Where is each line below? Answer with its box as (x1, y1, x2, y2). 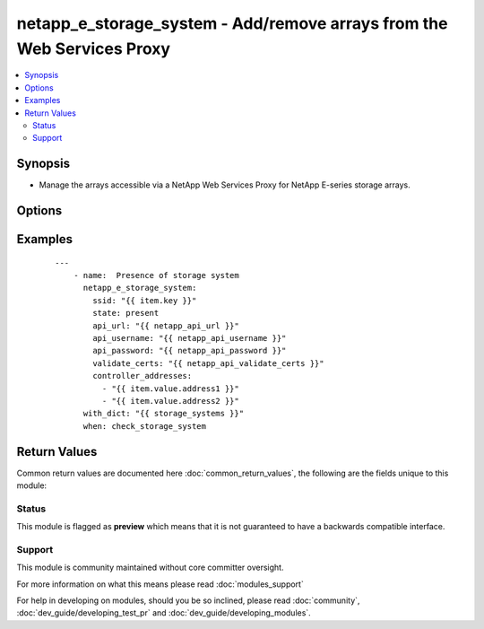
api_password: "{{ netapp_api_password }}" (92, 345, 287, 356)
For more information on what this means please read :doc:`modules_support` (16, 579, 304, 590)
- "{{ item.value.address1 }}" (101, 383, 239, 394)
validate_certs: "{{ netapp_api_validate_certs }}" (92, 358, 324, 368)
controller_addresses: (92, 371, 193, 381)
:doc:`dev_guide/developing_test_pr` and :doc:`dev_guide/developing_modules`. (16, 607, 311, 618)
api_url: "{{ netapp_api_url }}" (92, 320, 239, 331)
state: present (92, 308, 160, 319)
